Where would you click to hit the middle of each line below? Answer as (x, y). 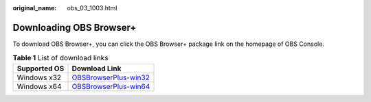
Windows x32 (39, 77)
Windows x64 (39, 86)
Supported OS (41, 68)
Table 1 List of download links (61, 58)
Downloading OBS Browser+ (75, 27)
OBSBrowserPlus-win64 (111, 86)
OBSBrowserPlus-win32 (111, 77)
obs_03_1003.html (92, 8)
